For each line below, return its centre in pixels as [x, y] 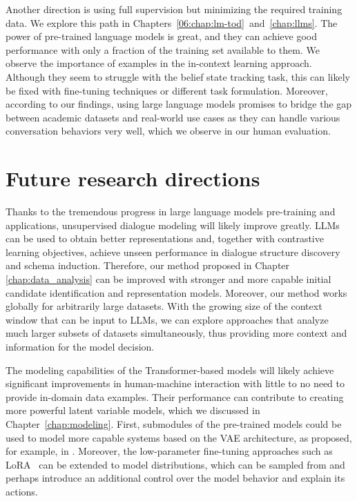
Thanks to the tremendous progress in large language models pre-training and [171, 212]
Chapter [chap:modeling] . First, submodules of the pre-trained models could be [174, 423]
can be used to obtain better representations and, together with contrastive [165, 238]
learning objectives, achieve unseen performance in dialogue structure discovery [173, 252]
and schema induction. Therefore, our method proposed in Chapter [148, 265]
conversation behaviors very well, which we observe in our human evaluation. [168, 131]
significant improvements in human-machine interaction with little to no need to [175, 383]
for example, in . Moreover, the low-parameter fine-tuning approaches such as [169, 451]
